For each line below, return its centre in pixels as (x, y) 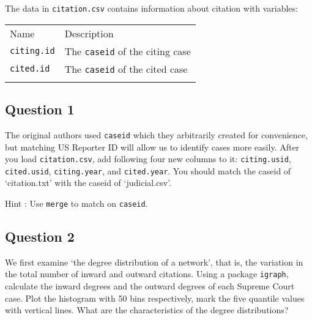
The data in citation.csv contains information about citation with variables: (151, 8)
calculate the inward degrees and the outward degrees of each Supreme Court (150, 286)
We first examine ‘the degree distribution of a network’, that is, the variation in (154, 262)
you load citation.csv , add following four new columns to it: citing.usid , (148, 159)
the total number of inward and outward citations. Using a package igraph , (147, 274)
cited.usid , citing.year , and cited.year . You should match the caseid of (148, 170)
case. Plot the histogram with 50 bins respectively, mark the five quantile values (155, 298)
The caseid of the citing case (128, 51)
